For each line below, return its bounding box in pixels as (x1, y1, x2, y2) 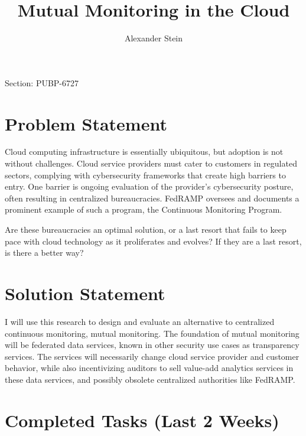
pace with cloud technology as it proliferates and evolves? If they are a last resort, (5, 235, 302, 247)
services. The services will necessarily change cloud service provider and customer (5, 350, 300, 362)
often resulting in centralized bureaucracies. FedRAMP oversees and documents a (5, 191, 300, 204)
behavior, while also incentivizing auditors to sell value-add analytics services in (5, 362, 294, 374)
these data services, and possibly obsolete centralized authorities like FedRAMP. (5, 373, 295, 385)
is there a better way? (5, 246, 84, 259)
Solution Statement (5, 281, 165, 305)
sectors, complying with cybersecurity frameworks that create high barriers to (5, 168, 286, 181)
